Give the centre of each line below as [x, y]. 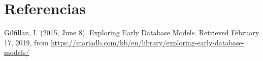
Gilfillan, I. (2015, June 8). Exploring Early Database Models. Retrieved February [132, 33]
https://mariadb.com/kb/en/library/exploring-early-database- [148, 42]
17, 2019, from [26, 42]
